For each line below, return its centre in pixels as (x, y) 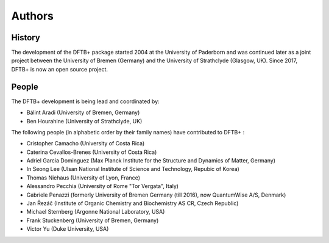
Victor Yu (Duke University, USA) (68, 229)
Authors (33, 16)
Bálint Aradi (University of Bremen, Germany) (83, 112)
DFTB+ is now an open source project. (60, 69)
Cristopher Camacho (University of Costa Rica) (86, 143)
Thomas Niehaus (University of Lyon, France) (83, 178)
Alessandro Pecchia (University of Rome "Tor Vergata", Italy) (103, 186)
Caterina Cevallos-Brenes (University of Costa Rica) (92, 152)
